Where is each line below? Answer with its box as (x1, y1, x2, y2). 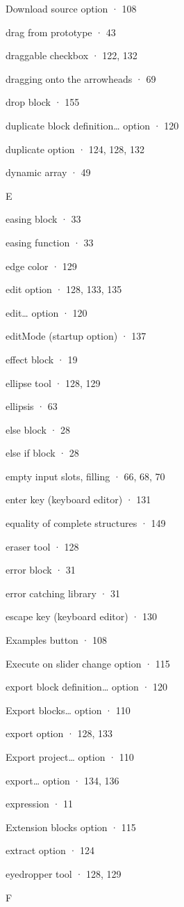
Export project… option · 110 (6, 750, 134, 764)
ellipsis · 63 (6, 399, 58, 413)
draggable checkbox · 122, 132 (6, 48, 137, 63)
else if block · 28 (6, 445, 79, 460)
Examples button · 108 (6, 633, 108, 647)
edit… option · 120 (6, 305, 87, 320)
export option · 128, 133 (6, 726, 113, 741)
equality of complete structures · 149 (6, 516, 166, 530)
